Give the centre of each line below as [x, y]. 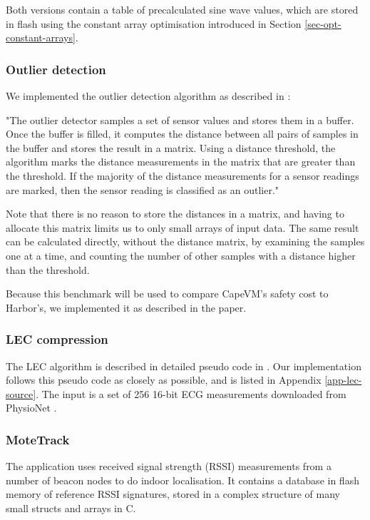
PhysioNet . [31, 408]
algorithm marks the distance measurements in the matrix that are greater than [181, 162]
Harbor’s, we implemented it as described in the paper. [126, 307]
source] [21, 393]
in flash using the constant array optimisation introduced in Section [154, 23]
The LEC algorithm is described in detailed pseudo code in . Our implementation [184, 366]
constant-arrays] [41, 37]
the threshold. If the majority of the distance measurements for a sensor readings [183, 175]
